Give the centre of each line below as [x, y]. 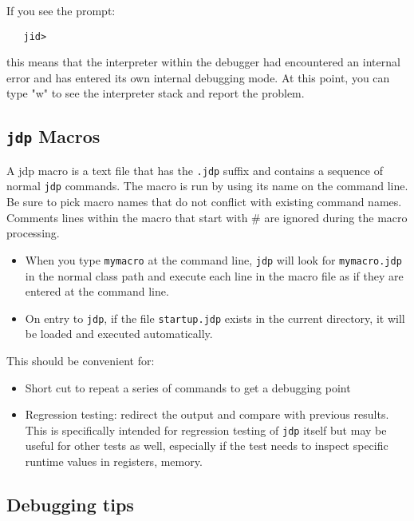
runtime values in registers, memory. [114, 461]
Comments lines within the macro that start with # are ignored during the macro [207, 217]
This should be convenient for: [81, 360]
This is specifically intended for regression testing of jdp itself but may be [206, 430]
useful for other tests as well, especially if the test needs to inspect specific [207, 445]
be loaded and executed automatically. [119, 334]
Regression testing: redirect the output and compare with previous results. [207, 414]
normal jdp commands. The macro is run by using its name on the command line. [207, 186]
